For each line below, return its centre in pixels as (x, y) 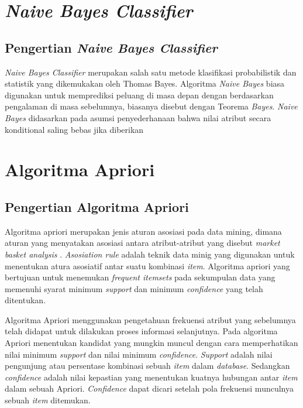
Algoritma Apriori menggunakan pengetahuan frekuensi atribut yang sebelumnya (150, 319)
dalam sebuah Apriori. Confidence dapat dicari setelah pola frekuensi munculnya (149, 388)
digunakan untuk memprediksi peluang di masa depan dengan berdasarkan (139, 95)
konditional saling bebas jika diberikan (74, 129)
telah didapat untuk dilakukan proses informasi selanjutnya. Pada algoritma (141, 331)
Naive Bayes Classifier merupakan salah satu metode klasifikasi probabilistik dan (151, 72)
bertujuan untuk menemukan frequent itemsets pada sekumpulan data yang (140, 277)
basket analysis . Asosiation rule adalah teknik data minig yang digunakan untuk (150, 254)
